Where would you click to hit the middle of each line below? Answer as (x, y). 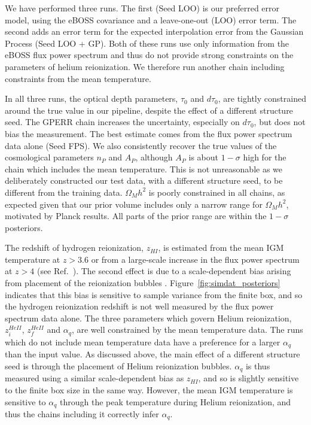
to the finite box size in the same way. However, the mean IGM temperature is (149, 389)
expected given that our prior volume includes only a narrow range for (134, 204)
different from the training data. (64, 192)
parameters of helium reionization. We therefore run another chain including (145, 66)
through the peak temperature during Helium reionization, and (176, 401)
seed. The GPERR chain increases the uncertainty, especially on (122, 122)
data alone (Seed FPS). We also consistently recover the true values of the (141, 145)
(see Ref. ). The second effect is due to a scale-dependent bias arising (164, 271)
